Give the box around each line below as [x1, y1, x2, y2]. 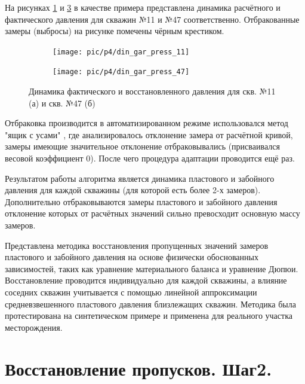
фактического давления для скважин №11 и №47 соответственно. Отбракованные [5, 13, 300, 25]
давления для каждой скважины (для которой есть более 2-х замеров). [5, 184, 261, 196]
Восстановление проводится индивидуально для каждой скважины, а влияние [5, 274, 287, 287]
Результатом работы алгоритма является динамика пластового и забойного [5, 172, 275, 184]
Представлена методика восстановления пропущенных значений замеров [5, 239, 269, 251]
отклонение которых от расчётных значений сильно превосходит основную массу [5, 207, 300, 220]
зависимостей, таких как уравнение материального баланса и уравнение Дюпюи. [5, 262, 298, 275]
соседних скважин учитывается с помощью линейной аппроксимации [5, 286, 257, 298]
